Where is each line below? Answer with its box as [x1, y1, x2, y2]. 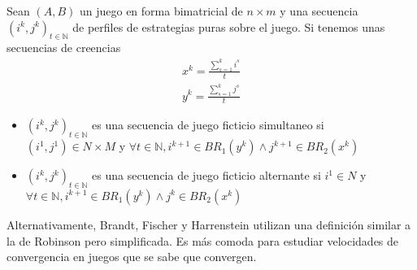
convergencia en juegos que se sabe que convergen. [7, 248, 257, 265]
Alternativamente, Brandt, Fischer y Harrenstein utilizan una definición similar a [7, 216, 411, 233]
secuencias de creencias [7, 39, 121, 56]
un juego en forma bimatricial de [79, 2, 243, 19]
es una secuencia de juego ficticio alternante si [92, 167, 321, 184]
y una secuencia [280, 2, 358, 19]
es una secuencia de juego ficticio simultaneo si [92, 116, 324, 133]
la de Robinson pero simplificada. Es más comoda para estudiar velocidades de [7, 232, 399, 249]
